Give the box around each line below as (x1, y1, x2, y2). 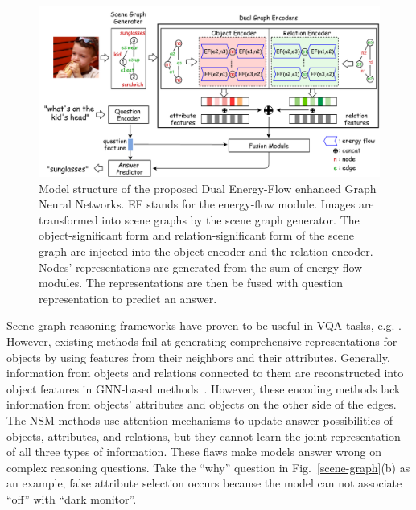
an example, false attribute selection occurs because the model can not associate (6, 475, 402, 491)
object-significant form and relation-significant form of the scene (39, 227, 354, 244)
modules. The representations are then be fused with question (39, 274, 344, 291)
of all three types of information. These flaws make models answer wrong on (6, 443, 382, 460)
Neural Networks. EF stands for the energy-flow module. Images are (39, 195, 374, 212)
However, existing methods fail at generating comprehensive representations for (6, 332, 397, 349)
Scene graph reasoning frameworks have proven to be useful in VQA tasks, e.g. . (6, 317, 402, 334)
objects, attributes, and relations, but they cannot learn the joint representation (6, 427, 401, 444)
